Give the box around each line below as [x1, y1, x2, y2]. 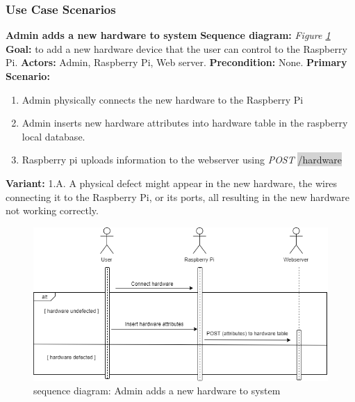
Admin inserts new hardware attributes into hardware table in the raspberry [22, 115, 348, 130]
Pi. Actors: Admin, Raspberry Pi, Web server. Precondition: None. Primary [6, 55, 347, 70]
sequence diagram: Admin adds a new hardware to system [33, 383, 281, 398]
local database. [22, 129, 85, 143]
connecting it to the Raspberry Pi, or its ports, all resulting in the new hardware [6, 189, 349, 204]
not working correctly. [6, 203, 99, 218]
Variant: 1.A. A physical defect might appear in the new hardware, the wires [6, 175, 338, 190]
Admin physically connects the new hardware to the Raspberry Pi [22, 92, 304, 106]
